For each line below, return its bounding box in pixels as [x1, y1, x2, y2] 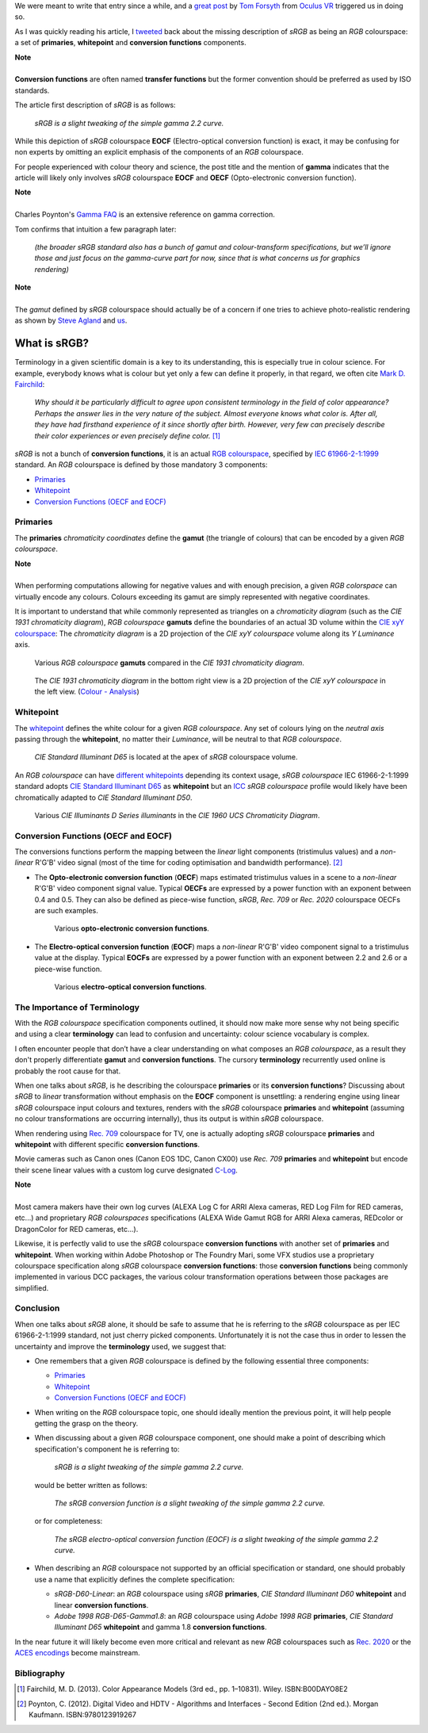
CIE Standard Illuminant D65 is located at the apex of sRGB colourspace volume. [34, 752, 298, 762]
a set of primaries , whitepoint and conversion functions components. [14, 38, 246, 48]
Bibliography [14, 1667, 65, 1678]
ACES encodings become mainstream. [14, 1648, 140, 1658]
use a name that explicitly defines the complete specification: [34, 1574, 235, 1584]
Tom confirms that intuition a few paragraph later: [14, 224, 177, 234]
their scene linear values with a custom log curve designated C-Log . [14, 1165, 238, 1175]
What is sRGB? [14, 337, 90, 350]
